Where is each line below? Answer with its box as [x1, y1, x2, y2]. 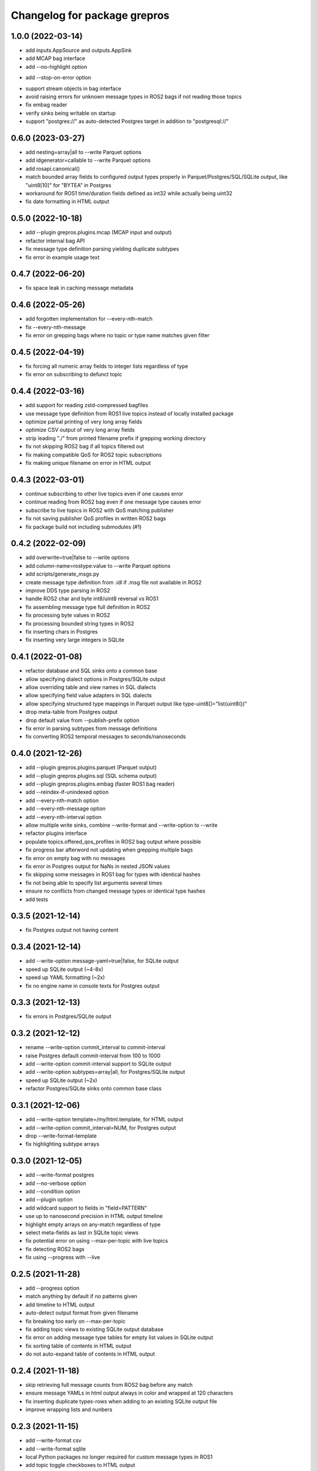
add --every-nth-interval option [25, 813, 102, 820]
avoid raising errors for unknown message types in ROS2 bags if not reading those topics [25, 93, 242, 100]
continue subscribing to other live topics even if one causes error [25, 490, 184, 497]
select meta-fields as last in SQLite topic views [25, 1229, 139, 1236]
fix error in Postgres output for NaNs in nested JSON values [25, 863, 170, 870]
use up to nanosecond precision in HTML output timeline [25, 1213, 163, 1220]
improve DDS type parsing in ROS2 [25, 587, 110, 594]
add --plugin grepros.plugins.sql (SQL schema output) [25, 772, 157, 779]
